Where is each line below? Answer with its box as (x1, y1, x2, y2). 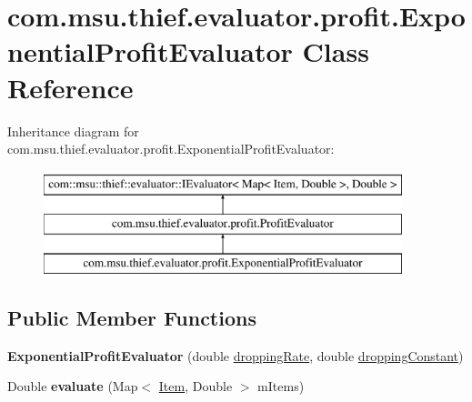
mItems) (257, 377, 305, 396)
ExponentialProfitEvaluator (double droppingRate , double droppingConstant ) (7, 346, 464, 365)
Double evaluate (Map (7, 377, 138, 396)
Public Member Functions (7, 304, 256, 332)
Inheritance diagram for (7, 121, 139, 140)
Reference (7, 68, 134, 106)
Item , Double (158, 377, 233, 396)
